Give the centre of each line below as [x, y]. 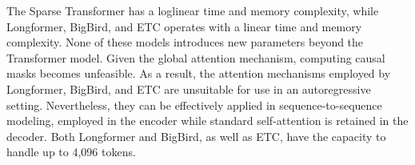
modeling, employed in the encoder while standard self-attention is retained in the [207, 121]
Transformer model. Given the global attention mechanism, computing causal [196, 57]
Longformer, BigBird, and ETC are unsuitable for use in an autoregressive [189, 89]
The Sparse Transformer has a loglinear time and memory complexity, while [193, 10]
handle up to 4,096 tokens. [71, 152]
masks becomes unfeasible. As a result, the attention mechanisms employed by [199, 73]
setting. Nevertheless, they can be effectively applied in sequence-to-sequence [194, 105]
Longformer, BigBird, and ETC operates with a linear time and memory [184, 26]
